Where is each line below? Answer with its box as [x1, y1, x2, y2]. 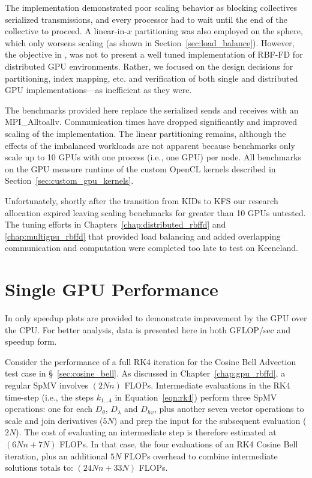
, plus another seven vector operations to [154, 402, 304, 415]
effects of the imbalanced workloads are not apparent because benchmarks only [5, 139, 295, 151]
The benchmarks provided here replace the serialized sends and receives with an [5, 103, 299, 116]
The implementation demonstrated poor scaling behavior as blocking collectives [5, 1, 297, 13]
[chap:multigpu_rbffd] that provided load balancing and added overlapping [5, 229, 281, 242]
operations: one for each [5, 402, 92, 415]
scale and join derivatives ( [5, 414, 103, 426]
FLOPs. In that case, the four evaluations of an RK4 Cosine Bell [59, 437, 298, 450]
